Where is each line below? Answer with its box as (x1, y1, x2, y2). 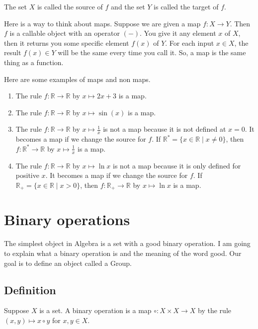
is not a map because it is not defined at (103, 124, 226, 134)
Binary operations (4, 209, 130, 230)
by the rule (198, 305, 232, 316)
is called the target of (154, 1, 219, 11)
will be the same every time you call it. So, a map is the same (58, 47, 246, 58)
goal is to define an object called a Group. (4, 257, 132, 268)
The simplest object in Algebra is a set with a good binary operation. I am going (4, 238, 251, 248)
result (4, 47, 21, 58)
